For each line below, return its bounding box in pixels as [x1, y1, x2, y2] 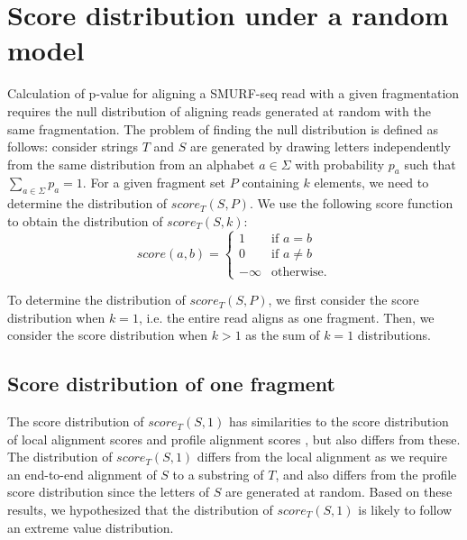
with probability [295, 154, 385, 173]
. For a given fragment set [82, 173, 226, 192]
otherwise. [271, 265, 327, 279]
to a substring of [172, 464, 264, 483]
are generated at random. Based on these [224, 482, 453, 501]
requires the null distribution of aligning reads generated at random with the [7, 101, 431, 120]
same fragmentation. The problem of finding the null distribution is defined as [7, 119, 439, 138]
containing [242, 173, 299, 192]
